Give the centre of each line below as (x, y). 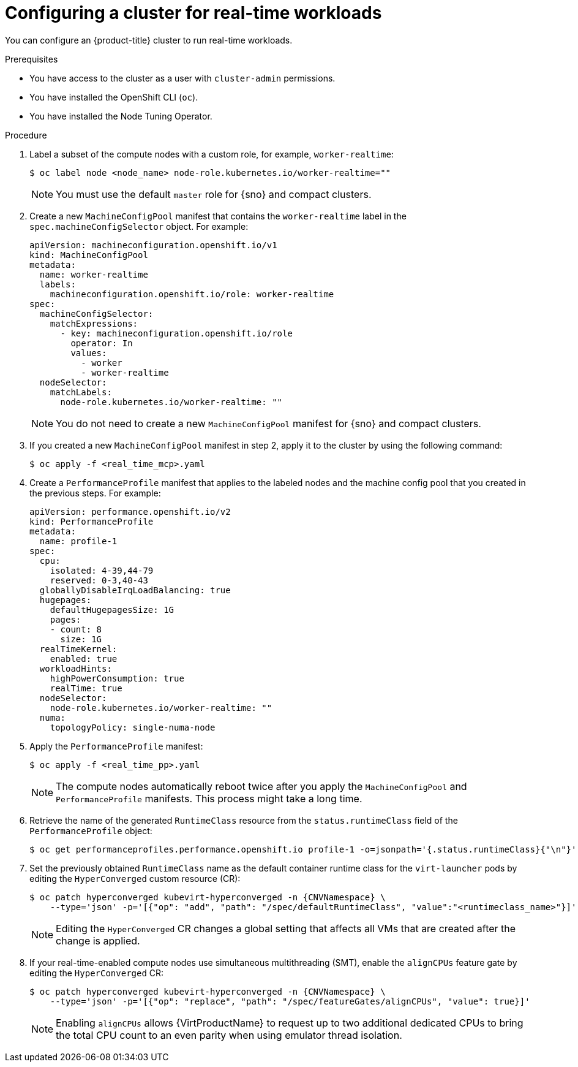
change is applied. (98, 940)
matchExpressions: (94, 323)
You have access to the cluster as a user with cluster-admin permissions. (182, 78)
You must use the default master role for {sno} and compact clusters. (214, 194)
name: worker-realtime (94, 274)
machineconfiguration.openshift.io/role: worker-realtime (192, 294)
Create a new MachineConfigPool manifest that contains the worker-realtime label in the (218, 216)
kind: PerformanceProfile (92, 521)
